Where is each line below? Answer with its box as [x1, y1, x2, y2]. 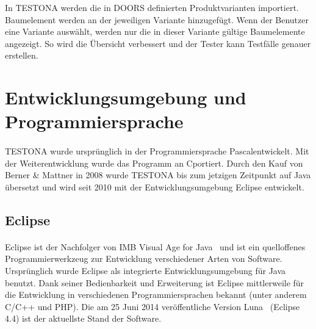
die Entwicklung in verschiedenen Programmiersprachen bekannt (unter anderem [5, 288, 307, 301]
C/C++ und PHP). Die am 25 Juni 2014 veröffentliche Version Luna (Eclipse [5, 300, 300, 313]
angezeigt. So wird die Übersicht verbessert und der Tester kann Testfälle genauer [5, 37, 311, 49]
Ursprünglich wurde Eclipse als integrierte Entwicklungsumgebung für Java [5, 264, 286, 277]
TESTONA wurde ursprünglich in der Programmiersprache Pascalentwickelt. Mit [5, 145, 309, 157]
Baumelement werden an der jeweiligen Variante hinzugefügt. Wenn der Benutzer [5, 13, 309, 26]
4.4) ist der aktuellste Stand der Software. [5, 312, 162, 325]
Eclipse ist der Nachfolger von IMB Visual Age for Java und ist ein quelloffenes [5, 240, 306, 253]
